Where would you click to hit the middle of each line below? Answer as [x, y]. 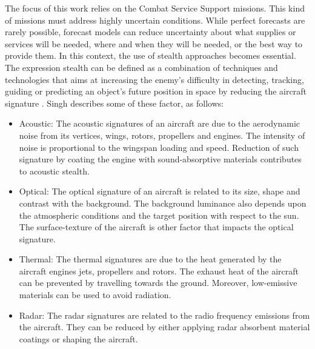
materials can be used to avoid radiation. [95, 295]
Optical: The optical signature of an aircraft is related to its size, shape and [160, 191]
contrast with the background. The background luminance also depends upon [163, 203]
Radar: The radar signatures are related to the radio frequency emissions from [164, 315]
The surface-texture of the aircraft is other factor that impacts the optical [156, 227]
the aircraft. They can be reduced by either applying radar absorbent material [164, 327]
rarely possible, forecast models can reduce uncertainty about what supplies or [151, 32]
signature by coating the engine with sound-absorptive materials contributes [160, 159]
